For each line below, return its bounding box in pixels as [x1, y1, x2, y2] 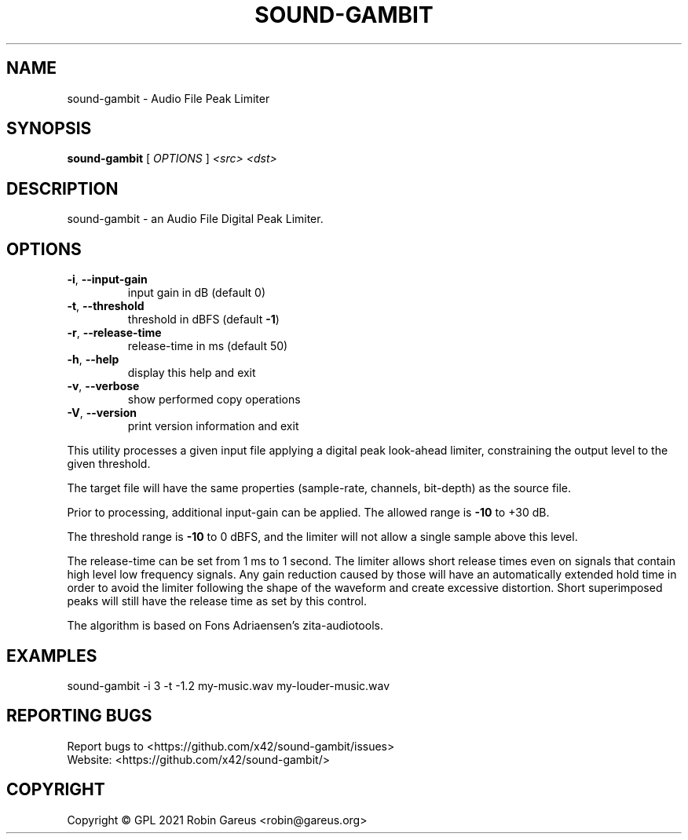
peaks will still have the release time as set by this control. [67, 594, 367, 608]
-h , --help [67, 352, 119, 367]
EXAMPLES [6, 645, 97, 666]
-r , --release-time [67, 326, 162, 340]
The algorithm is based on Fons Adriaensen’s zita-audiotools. [67, 619, 383, 633]
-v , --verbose [67, 379, 140, 393]
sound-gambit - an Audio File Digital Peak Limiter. [67, 212, 324, 226]
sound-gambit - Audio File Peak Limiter [67, 91, 270, 105]
